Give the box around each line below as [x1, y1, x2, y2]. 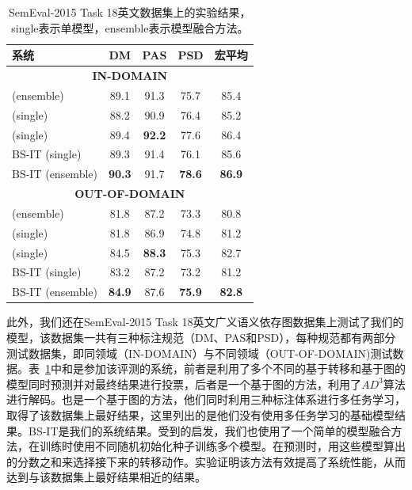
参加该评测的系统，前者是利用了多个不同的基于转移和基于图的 [83, 360, 406, 377]
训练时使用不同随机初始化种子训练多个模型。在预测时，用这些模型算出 [39, 438, 406, 454]
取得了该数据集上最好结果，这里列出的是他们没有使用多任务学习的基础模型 [6, 406, 395, 423]
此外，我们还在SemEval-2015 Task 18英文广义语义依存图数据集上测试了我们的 [6, 313, 404, 330]
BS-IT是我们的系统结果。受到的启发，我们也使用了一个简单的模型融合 [28, 422, 391, 439]
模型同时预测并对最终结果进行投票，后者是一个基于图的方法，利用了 [6, 375, 361, 392]
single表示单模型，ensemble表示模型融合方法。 [11, 19, 249, 36]
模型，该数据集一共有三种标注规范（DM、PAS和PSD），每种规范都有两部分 [6, 329, 396, 345]
